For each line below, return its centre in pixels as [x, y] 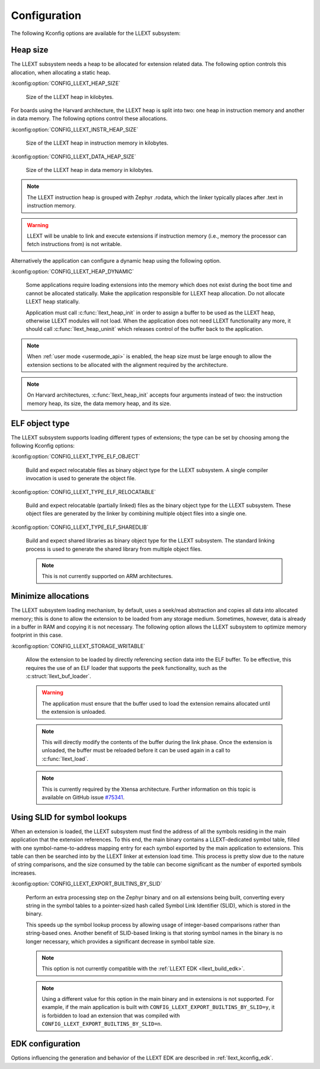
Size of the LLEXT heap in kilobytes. [70, 97]
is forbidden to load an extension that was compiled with [111, 1015]
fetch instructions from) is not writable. [74, 244]
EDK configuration [46, 1044]
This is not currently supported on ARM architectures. [107, 576]
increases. [24, 873]
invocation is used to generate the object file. [81, 478]
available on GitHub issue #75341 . [83, 797]
